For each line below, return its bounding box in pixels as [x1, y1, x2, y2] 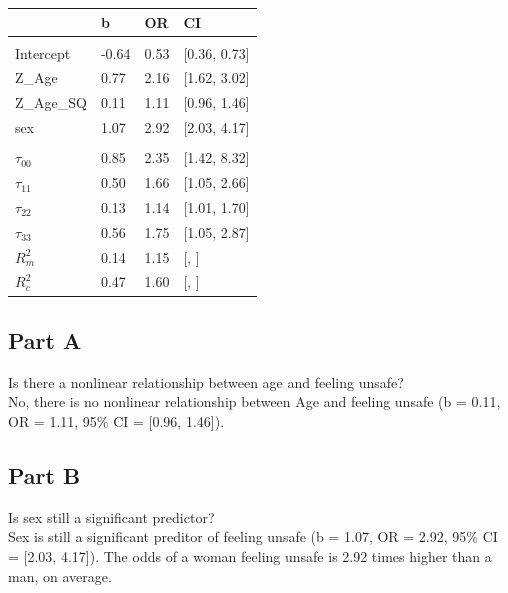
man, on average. [8, 565, 112, 586]
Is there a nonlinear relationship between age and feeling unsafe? [8, 371, 404, 392]
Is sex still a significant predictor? [8, 506, 215, 527]
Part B [8, 459, 81, 490]
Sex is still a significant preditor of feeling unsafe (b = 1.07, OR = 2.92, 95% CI [8, 526, 498, 547]
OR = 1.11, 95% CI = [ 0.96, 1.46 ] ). [8, 410, 225, 431]
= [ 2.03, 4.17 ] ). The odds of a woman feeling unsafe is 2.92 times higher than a [8, 545, 492, 566]
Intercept [15, 42, 71, 63]
